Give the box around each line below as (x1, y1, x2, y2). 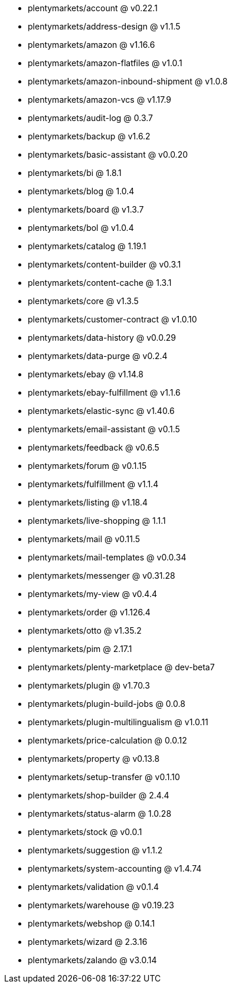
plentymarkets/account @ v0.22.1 (28, 3, 158, 13)
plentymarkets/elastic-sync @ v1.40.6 (28, 406, 175, 416)
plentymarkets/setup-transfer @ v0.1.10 (28, 772, 180, 782)
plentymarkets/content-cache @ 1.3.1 (28, 278, 172, 288)
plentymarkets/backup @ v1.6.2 (28, 131, 151, 141)
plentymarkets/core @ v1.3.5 (28, 296, 139, 306)
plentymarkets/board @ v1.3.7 (28, 204, 144, 214)
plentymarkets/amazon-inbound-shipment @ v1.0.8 (28, 76, 228, 86)
